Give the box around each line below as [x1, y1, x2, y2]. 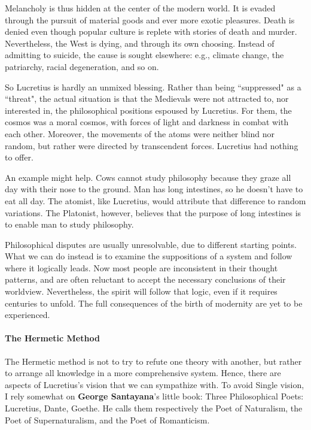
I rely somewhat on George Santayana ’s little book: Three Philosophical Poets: [5, 390, 304, 402]
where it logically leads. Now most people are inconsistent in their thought [5, 261, 278, 274]
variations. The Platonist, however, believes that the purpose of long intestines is [5, 206, 301, 219]
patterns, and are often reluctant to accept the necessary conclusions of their [5, 273, 286, 286]
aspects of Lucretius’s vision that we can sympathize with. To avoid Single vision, [5, 378, 304, 390]
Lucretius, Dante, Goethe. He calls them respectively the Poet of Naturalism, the [5, 402, 303, 414]
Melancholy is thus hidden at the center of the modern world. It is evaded [5, 2, 276, 14]
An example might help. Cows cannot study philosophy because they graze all [5, 171, 291, 183]
